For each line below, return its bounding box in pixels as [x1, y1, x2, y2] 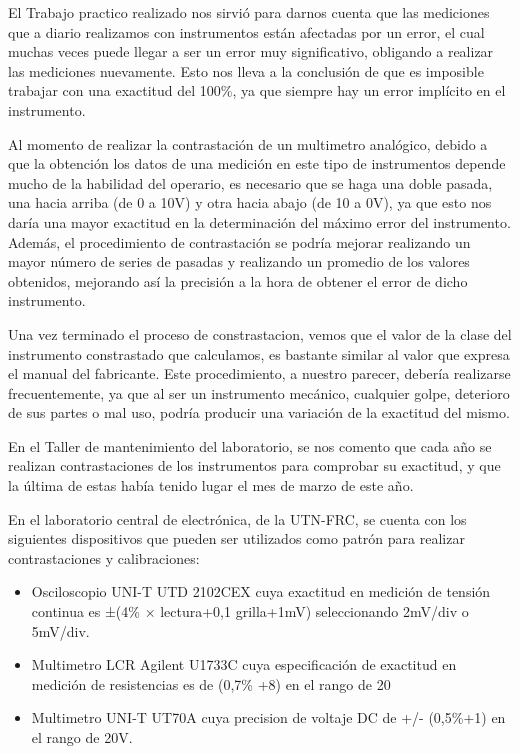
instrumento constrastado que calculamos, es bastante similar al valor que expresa [8, 343, 510, 364]
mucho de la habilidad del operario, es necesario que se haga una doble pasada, [8, 172, 493, 193]
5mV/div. [31, 620, 90, 641]
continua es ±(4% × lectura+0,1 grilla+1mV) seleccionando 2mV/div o [31, 601, 469, 622]
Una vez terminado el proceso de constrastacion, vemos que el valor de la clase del [8, 323, 512, 344]
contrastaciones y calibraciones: [8, 547, 200, 568]
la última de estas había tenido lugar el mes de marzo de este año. [8, 475, 414, 496]
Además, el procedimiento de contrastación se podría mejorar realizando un [8, 231, 471, 252]
